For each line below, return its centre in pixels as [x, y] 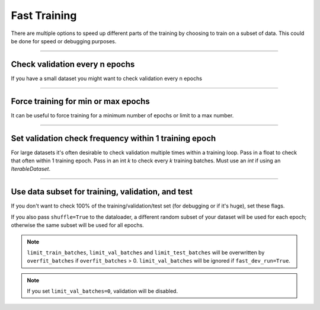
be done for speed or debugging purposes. [64, 41]
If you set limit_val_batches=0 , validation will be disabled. [102, 291]
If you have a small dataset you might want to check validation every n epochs [107, 78]
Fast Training [44, 15]
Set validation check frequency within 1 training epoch [113, 138]
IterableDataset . [31, 169]
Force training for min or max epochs [81, 101]
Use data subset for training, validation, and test [102, 192]
